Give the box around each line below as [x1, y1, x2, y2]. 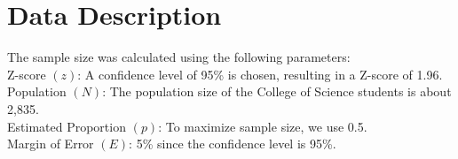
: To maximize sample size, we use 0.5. [158, 117, 367, 135]
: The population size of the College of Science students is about [102, 82, 452, 101]
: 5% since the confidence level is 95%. [129, 134, 336, 153]
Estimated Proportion [7, 117, 126, 135]
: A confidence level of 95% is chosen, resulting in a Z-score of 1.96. [77, 64, 443, 83]
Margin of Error [7, 134, 94, 153]
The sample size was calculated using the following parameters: [7, 48, 351, 66]
